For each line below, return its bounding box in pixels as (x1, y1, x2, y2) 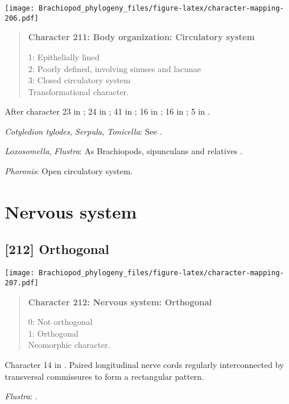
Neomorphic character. (28, 338, 111, 351)
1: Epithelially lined (28, 50, 100, 63)
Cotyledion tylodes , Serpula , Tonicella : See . (5, 125, 163, 137)
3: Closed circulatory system (28, 74, 131, 86)
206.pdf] (5, 14, 39, 22)
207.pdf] (5, 278, 39, 287)
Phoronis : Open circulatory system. (5, 165, 133, 177)
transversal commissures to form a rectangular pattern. (5, 370, 204, 382)
